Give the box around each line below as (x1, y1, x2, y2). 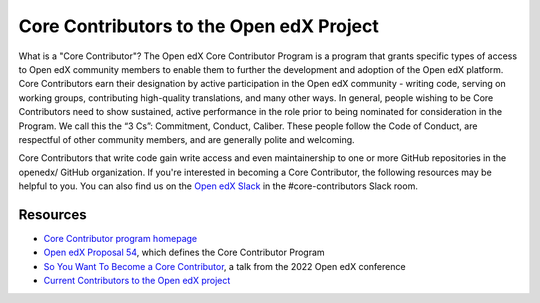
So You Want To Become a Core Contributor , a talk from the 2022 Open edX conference (43, 260, 406, 272)
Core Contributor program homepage (43, 232, 198, 244)
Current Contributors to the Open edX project (43, 275, 231, 287)
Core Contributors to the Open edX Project (18, 15, 380, 37)
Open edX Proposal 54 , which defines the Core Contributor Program (43, 246, 325, 259)
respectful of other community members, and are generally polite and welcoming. (18, 133, 355, 145)
